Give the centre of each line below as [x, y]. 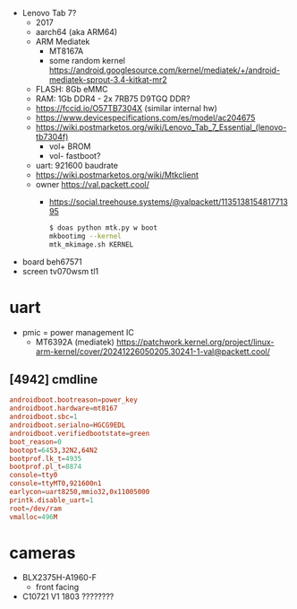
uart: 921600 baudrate [77, 165]
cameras [42, 553]
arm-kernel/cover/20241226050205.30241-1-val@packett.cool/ [153, 351]
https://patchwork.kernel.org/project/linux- [195, 342]
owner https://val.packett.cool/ [92, 184]
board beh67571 [52, 261]
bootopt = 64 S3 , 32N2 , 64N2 [54, 450]
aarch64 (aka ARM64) [76, 32]
